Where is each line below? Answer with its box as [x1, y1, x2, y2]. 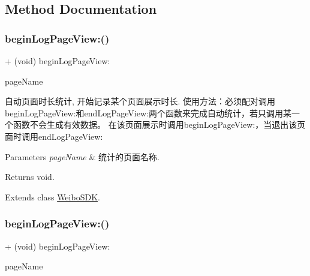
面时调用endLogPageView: [5, 130, 103, 142]
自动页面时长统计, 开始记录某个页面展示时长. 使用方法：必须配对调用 [5, 95, 276, 107]
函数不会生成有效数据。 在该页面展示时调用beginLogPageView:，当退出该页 [13, 118, 306, 131]
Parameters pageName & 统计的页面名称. [5, 150, 159, 163]
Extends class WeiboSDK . [5, 190, 100, 203]
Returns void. [5, 170, 55, 183]
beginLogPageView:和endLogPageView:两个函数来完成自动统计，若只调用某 [5, 106, 291, 119]
